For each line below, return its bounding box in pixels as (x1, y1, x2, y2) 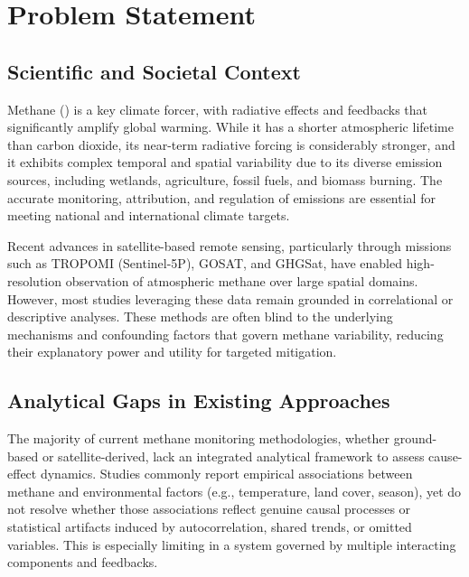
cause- (428, 446, 463, 465)
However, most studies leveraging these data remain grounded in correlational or (7, 289, 454, 308)
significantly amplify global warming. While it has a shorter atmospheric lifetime (7, 117, 454, 136)
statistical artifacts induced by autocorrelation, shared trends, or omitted (7, 517, 412, 536)
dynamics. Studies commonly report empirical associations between (40, 464, 413, 483)
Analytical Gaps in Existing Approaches (7, 386, 390, 414)
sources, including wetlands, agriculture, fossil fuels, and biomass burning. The (7, 170, 443, 189)
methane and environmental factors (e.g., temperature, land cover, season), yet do (7, 481, 462, 500)
